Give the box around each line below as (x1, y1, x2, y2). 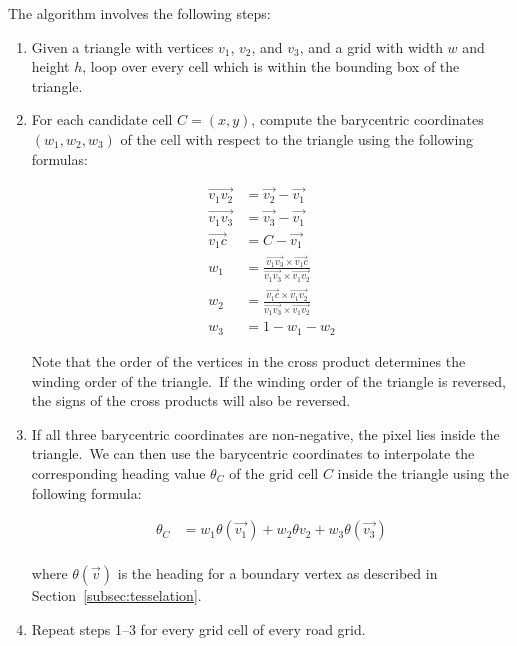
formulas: (31, 148, 88, 169)
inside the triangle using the (337, 462, 509, 483)
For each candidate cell (31, 109, 173, 130)
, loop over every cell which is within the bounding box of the (82, 56, 460, 77)
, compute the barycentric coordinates (251, 109, 484, 130)
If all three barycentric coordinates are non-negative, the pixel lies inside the (31, 423, 500, 444)
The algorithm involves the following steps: (8, 3, 271, 23)
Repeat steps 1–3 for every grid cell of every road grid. (31, 618, 366, 639)
